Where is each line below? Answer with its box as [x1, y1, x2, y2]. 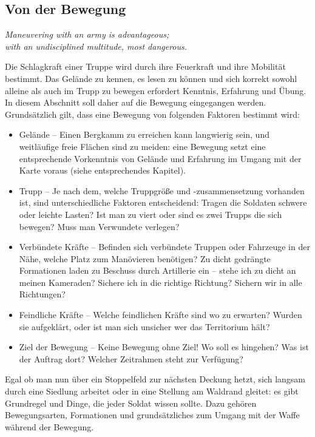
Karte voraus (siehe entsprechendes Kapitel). [19, 164, 186, 177]
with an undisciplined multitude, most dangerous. [5, 39, 188, 52]
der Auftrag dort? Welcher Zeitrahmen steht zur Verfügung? [19, 352, 243, 365]
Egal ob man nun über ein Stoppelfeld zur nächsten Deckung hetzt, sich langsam [5, 373, 305, 385]
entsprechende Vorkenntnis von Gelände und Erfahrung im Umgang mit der [19, 152, 302, 164]
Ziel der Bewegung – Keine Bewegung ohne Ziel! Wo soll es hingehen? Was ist [19, 340, 309, 353]
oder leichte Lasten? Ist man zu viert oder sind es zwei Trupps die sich [19, 208, 282, 220]
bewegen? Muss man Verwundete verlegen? [19, 220, 180, 232]
